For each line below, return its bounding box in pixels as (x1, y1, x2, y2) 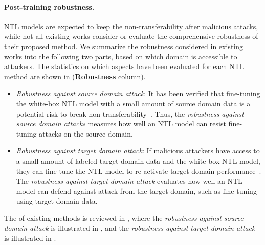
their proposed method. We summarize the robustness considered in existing (4, 40, 244, 51)
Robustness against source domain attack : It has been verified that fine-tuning (16, 88, 260, 99)
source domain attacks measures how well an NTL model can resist (16, 118, 226, 129)
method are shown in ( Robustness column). (4, 71, 146, 81)
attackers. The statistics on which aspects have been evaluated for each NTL (4, 61, 245, 72)
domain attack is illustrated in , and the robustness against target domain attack (4, 222, 255, 233)
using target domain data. (16, 195, 98, 206)
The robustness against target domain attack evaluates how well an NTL (16, 175, 242, 186)
